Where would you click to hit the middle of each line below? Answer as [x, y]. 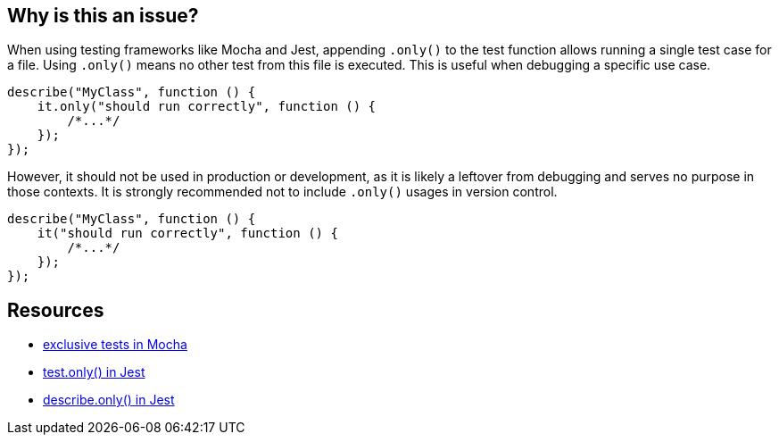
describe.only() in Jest [109, 400]
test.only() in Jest [94, 372]
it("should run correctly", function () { [187, 234]
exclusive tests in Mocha [115, 345]
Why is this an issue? [103, 16]
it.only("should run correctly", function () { [207, 107]
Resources [56, 310]
